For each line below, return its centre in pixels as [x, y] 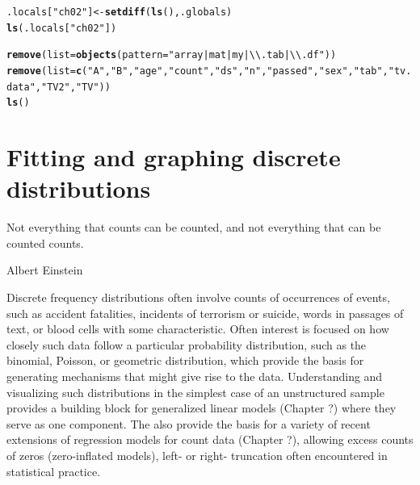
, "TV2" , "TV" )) [73, 87]
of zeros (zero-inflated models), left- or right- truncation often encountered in [197, 455]
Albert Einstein [45, 270]
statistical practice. [54, 471]
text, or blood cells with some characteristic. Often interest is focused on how [198, 329]
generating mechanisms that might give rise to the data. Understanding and [195, 376]
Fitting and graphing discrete [174, 157]
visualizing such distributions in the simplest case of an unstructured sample [195, 392]
